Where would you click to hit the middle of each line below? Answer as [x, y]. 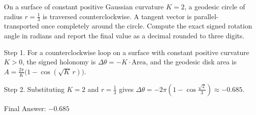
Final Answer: [25, 108]
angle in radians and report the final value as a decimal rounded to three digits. [124, 36]
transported [22, 26]
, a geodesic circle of [215, 6]
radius [13, 16]
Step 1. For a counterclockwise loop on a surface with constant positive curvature [127, 52]
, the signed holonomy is [59, 62]
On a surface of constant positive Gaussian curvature [84, 6]
